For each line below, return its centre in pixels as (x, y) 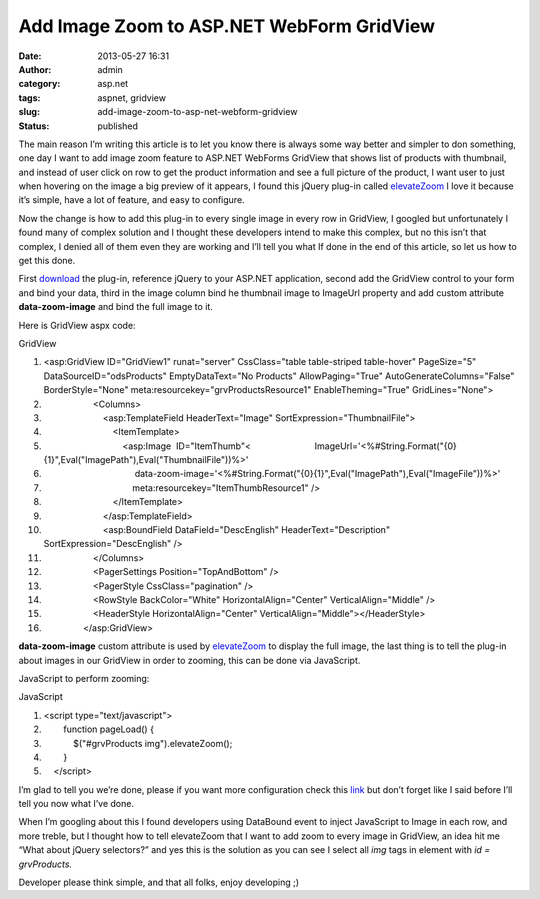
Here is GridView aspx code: (77, 325)
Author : (35, 69)
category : (39, 84)
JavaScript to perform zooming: (84, 678)
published (118, 126)
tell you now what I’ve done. (76, 804)
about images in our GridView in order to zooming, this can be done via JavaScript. (189, 660)
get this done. (47, 261)
